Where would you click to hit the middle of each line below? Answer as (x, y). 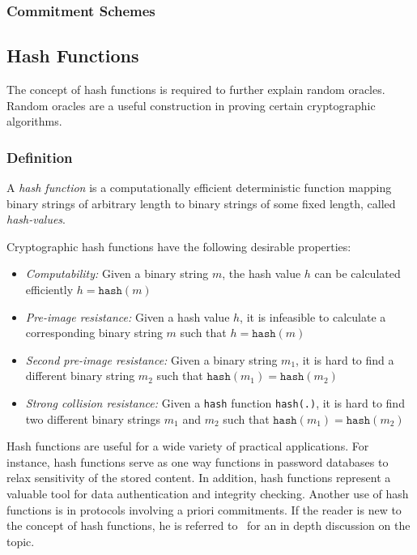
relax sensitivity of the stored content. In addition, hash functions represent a (199, 478)
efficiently (49, 290)
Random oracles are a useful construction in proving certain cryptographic (191, 105)
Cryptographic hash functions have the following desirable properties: (179, 246)
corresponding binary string (94, 333)
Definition (40, 157)
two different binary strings (93, 418)
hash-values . (36, 219)
